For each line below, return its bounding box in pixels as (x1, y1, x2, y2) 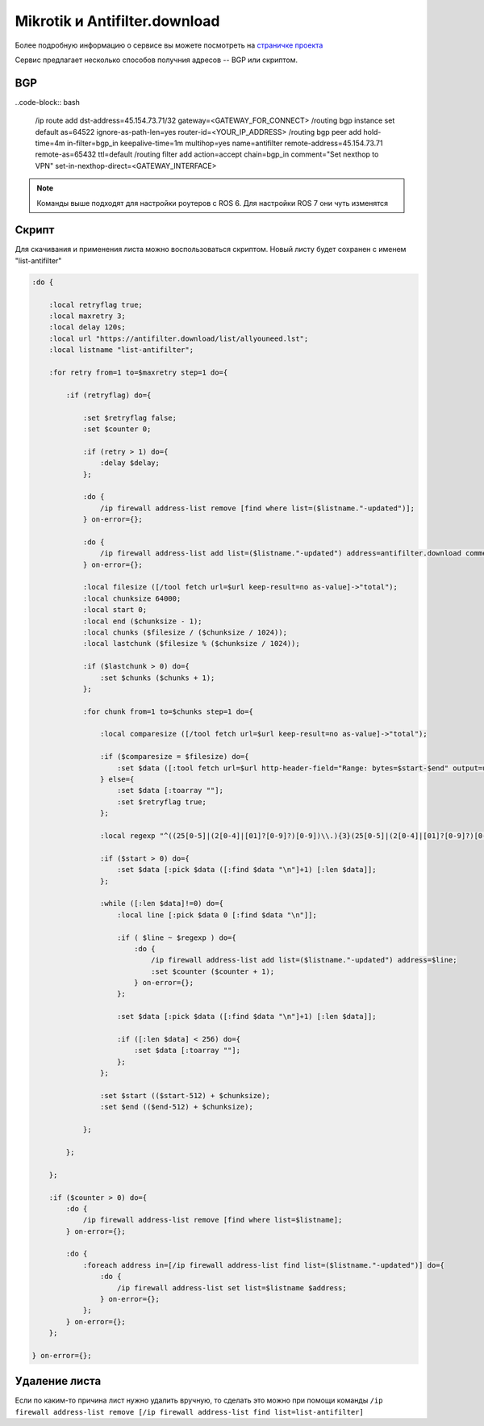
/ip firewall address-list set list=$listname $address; (117, 1283, 347, 1292)
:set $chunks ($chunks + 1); (99, 673, 215, 682)
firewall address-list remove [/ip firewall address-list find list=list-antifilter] (15, 1407, 365, 1416)
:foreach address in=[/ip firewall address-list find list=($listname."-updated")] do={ (82, 1260, 445, 1269)
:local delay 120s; (48, 323, 127, 332)
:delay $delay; (99, 459, 161, 468)
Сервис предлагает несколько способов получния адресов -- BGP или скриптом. (15, 55, 298, 65)
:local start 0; (82, 606, 148, 614)
